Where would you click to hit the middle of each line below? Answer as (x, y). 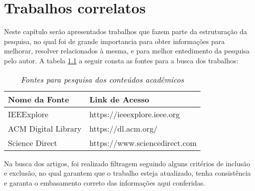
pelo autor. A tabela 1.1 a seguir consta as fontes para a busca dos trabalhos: (121, 60)
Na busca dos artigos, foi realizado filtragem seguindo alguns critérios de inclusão (127, 163)
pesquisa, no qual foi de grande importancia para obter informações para (114, 41)
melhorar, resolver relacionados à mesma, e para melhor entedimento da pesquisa (127, 51)
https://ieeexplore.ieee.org (134, 114)
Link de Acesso (119, 99)
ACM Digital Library (45, 128)
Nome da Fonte (39, 99)
